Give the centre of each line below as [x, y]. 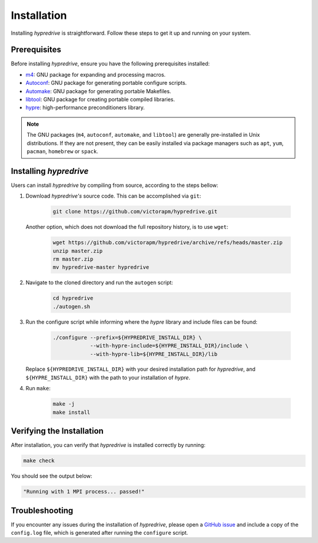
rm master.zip [73, 259]
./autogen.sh [72, 306]
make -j [64, 404]
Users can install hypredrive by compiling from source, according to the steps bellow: [115, 185]
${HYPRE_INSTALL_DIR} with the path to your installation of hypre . [108, 377]
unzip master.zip [78, 251]
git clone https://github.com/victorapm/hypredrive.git [135, 212]
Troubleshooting [42, 510]
